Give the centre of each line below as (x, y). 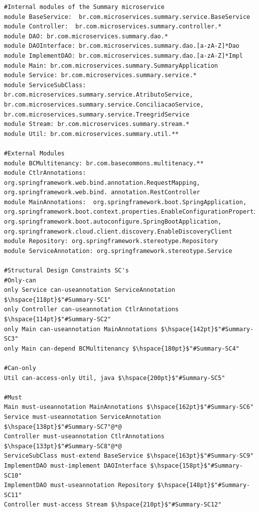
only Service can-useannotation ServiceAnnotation (90, 290)
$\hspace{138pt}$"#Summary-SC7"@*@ (63, 427)
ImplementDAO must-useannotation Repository (79, 485)
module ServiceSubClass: (45, 85)
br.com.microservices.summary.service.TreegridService (97, 114)
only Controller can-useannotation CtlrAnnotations (91, 310)
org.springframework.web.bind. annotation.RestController (102, 192)
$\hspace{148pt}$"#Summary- (203, 485)
